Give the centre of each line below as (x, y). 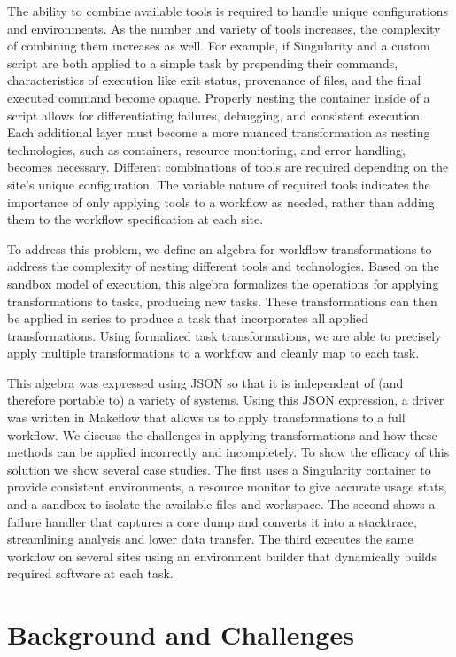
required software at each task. (90, 573)
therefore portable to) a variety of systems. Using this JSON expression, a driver (226, 400)
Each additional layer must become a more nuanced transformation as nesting (219, 132)
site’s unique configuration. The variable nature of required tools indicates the (219, 184)
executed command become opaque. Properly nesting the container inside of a (219, 97)
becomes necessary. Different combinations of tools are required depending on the (228, 167)
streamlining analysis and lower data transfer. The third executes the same (210, 539)
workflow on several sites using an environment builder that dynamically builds (222, 556)
